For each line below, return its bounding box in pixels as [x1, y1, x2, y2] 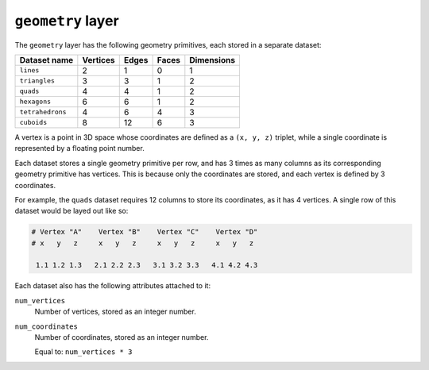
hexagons [19, 98, 52, 106]
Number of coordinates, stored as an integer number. [34, 332, 209, 341]
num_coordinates [14, 322, 79, 331]
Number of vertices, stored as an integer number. [34, 306, 196, 317]
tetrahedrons [19, 108, 67, 117]
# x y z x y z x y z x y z [31, 238, 254, 248]
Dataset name [19, 54, 74, 65]
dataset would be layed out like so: [14, 206, 129, 216]
